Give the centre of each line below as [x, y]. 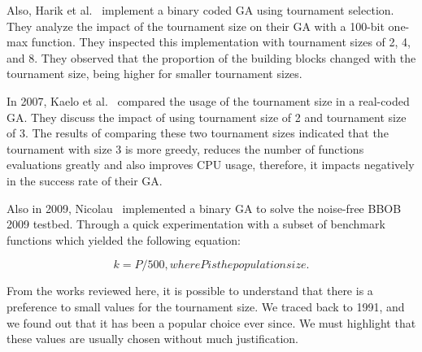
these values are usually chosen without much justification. [152, 339]
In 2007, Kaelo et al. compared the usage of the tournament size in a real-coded [208, 100]
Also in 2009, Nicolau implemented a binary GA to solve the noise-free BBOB [204, 208]
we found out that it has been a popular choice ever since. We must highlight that [211, 322]
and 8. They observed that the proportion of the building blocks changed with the [211, 57]
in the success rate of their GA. [85, 180]
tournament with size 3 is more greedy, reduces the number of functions [185, 148]
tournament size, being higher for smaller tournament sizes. [154, 74]
